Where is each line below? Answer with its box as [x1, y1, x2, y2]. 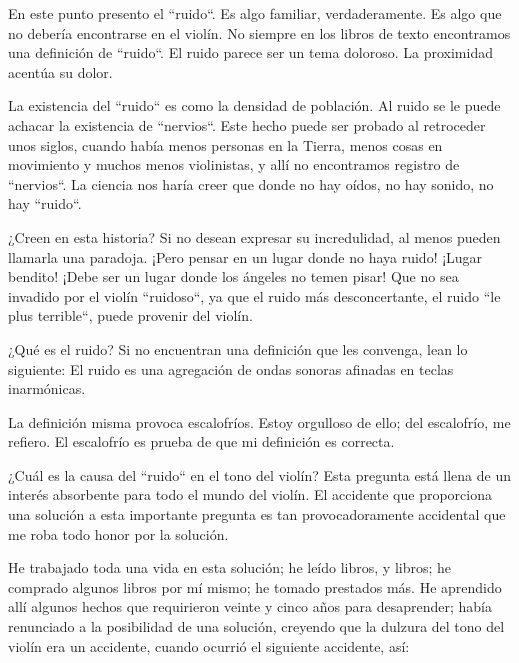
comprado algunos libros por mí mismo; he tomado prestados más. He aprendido [8, 576, 502, 597]
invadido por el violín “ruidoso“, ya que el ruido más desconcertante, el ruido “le [8, 285, 501, 306]
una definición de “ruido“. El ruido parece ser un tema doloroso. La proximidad [8, 42, 493, 63]
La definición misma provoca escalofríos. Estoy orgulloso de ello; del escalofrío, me [8, 411, 511, 432]
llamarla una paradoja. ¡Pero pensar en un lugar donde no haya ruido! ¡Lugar [8, 246, 483, 267]
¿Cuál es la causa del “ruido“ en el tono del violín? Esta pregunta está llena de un [8, 464, 512, 485]
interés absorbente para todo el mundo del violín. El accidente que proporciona [8, 484, 492, 505]
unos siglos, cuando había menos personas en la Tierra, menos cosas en [8, 134, 443, 155]
